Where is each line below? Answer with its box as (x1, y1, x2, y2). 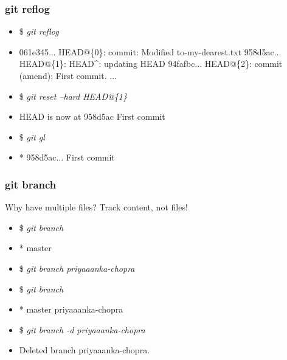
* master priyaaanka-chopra (19, 303, 123, 316)
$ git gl (19, 130, 45, 143)
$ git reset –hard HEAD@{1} (19, 89, 127, 102)
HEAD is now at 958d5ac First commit (19, 110, 165, 123)
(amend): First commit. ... (19, 69, 117, 81)
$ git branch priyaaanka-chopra (19, 261, 135, 274)
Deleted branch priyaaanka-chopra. (19, 344, 150, 356)
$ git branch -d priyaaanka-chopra (19, 323, 145, 336)
